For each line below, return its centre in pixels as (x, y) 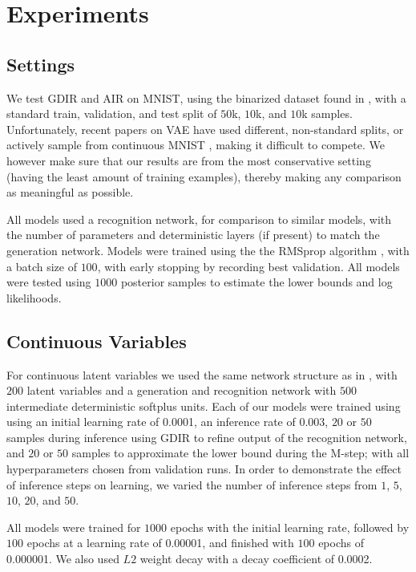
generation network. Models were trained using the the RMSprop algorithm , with (208, 250)
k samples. (327, 114)
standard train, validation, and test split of (112, 114)
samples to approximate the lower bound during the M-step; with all (240, 453)
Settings (40, 64)
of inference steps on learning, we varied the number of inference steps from (192, 484)
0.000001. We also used (63, 559)
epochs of (341, 543)
